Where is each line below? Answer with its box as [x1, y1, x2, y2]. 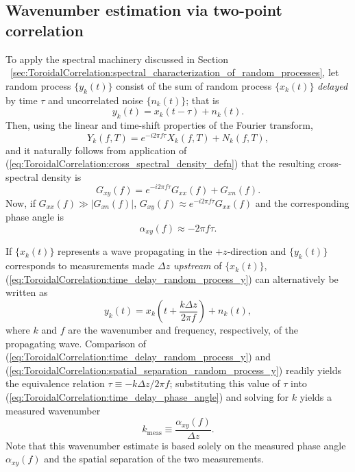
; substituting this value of [169, 376, 280, 390]
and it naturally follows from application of [5, 142, 187, 157]
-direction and [227, 244, 286, 258]
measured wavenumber [5, 403, 101, 417]
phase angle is [5, 210, 64, 224]
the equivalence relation [5, 376, 105, 390]
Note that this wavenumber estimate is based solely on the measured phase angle [5, 438, 346, 452]
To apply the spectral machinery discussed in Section [5, 51, 229, 66]
